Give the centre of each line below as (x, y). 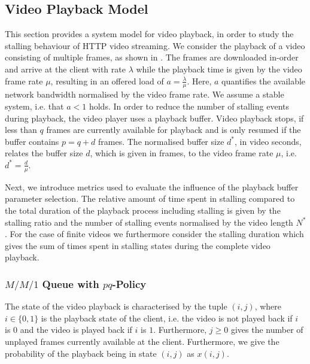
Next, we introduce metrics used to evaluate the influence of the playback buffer (152, 186)
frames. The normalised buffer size (161, 141)
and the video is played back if (76, 330)
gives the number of (267, 330)
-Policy (129, 283)
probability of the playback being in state (81, 353)
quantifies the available (264, 81)
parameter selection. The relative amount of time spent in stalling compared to (150, 198)
